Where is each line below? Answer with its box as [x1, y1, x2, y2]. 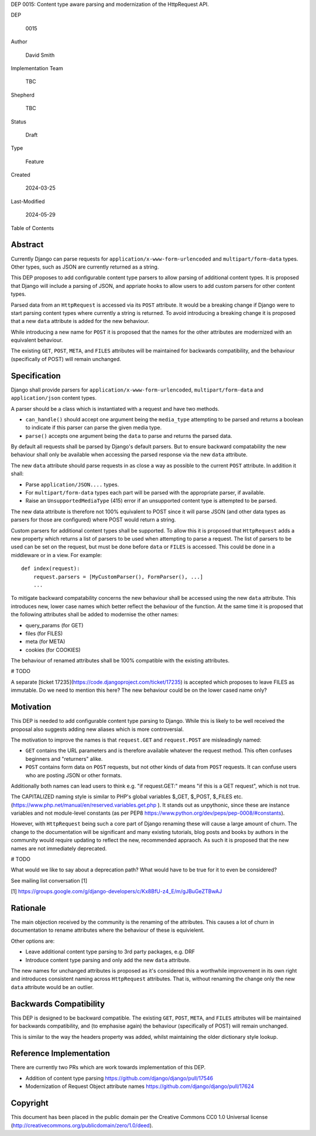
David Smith [25, 52, 55, 59]
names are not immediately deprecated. [11, 845, 107, 852]
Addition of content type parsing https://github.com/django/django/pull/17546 [25, 1075, 214, 1082]
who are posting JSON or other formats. [25, 771, 122, 778]
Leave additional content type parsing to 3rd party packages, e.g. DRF [25, 948, 195, 955]
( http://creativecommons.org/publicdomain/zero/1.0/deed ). [11, 1121, 153, 1129]
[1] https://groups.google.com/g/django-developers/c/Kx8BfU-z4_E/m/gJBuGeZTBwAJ [11, 888, 222, 895]
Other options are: [11, 937, 55, 945]
